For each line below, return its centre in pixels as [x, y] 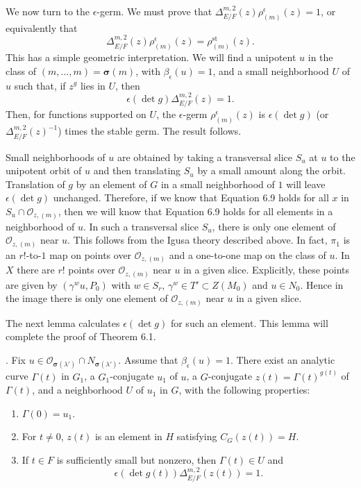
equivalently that [42, 27]
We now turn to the [48, 11]
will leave [306, 184]
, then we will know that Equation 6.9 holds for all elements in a [195, 211]
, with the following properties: [244, 390]
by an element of [111, 184]
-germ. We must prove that [154, 11]
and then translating [137, 170]
